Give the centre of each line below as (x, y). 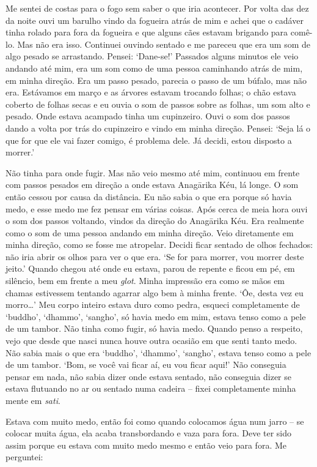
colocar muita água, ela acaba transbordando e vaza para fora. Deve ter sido (149, 433)
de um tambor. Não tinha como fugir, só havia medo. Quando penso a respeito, (154, 328)
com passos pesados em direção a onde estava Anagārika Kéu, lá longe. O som (152, 185)
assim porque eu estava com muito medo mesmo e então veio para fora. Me (146, 445)
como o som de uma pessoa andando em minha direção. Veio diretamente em (150, 232)
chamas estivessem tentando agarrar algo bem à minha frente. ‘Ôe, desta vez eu (155, 292)
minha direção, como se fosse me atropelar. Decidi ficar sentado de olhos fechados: (159, 245)
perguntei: (24, 457)
